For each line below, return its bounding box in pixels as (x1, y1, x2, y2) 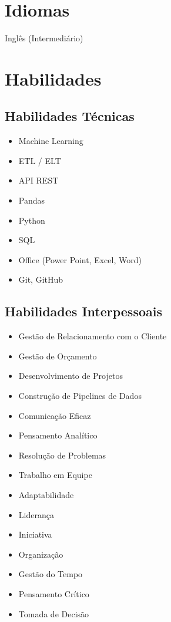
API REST (18, 174, 59, 186)
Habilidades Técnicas (5, 107, 135, 125)
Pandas (18, 194, 45, 207)
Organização (18, 548, 63, 560)
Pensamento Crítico (18, 587, 89, 600)
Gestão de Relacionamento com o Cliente (18, 330, 167, 342)
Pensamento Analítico (18, 429, 98, 441)
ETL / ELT (18, 154, 61, 166)
